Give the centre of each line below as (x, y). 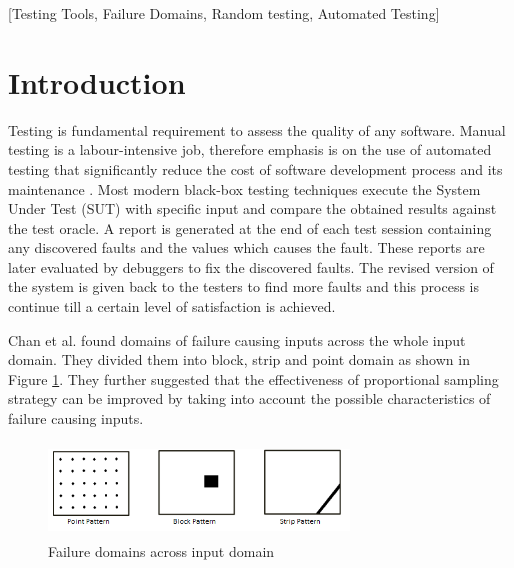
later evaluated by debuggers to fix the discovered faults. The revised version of (251, 266)
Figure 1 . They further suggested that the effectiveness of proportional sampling (253, 378)
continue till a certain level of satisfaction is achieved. (172, 306)
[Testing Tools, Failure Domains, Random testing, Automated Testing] (224, 13)
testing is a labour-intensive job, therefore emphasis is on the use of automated (250, 149)
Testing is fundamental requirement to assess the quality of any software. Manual (257, 129)
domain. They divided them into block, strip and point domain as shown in (239, 359)
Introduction (97, 81)
